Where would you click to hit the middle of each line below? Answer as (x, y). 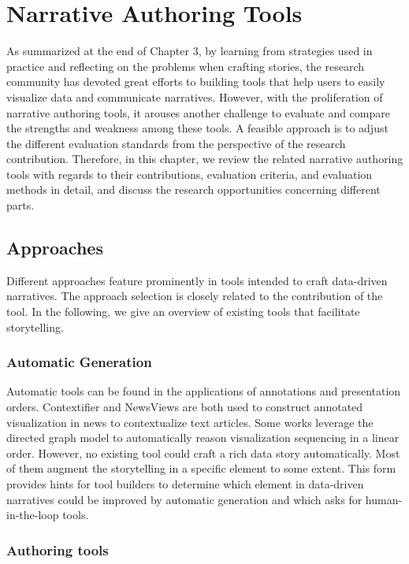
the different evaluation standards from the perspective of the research (176, 143)
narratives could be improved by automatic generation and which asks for (184, 499)
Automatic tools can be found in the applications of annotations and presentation (204, 391)
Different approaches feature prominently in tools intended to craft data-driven (197, 280)
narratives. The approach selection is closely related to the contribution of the (195, 296)
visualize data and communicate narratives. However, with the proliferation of (195, 96)
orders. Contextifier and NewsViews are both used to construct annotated (185, 407)
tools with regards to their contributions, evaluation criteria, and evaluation (190, 174)
